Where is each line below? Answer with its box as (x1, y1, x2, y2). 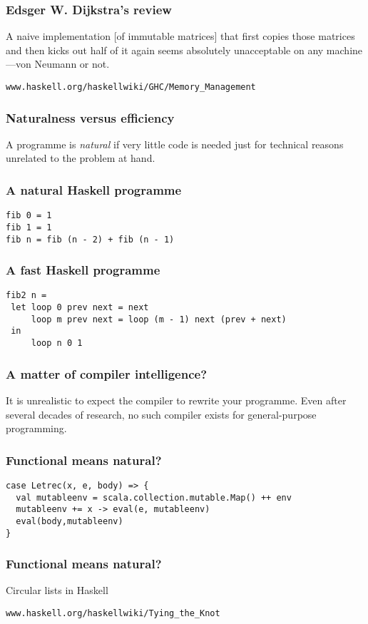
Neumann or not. (34, 56, 110, 71)
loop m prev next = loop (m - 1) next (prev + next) (31, 314, 287, 324)
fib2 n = (6, 290, 47, 301)
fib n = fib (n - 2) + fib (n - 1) (6, 234, 175, 245)
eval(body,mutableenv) (16, 516, 123, 526)
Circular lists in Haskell (6, 583, 108, 598)
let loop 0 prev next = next (11, 302, 149, 313)
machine (326, 42, 363, 57)
